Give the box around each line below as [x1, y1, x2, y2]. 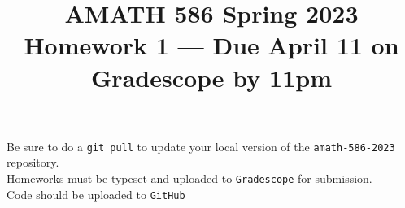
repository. [7, 154, 59, 171]
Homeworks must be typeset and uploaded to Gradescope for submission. [7, 170, 372, 186]
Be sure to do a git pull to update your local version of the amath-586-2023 [7, 137, 395, 154]
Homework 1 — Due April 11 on [24, 28, 399, 62]
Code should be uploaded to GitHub [7, 185, 185, 202]
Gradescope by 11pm [91, 60, 332, 93]
